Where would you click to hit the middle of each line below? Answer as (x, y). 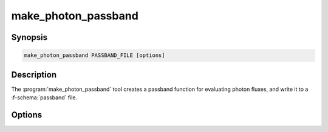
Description (34, 75)
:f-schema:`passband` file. (44, 97)
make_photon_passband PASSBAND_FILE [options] (94, 55)
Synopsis (29, 37)
